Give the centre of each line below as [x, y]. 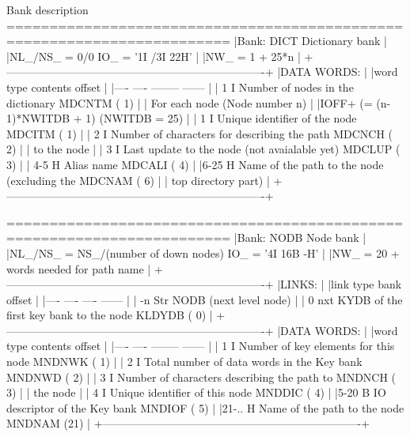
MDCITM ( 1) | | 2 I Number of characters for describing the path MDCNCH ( [199, 133]
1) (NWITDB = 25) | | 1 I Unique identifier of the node [221, 118]
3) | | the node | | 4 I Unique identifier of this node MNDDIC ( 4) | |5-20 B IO [196, 392]
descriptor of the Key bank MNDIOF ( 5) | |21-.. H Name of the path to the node [205, 407]
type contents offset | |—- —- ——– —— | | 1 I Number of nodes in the [180, 87]
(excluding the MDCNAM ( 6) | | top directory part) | [138, 180]
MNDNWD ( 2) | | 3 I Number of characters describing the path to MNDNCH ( [201, 377]
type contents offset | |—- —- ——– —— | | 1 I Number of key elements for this [201, 346]
